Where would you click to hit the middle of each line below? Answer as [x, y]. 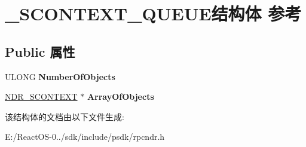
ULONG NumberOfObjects [60, 76]
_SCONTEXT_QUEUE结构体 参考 [153, 13]
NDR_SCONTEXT [41, 97]
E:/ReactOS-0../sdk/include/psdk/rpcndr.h [85, 137]
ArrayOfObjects [120, 97]
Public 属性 [40, 51]
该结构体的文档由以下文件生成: [65, 116]
